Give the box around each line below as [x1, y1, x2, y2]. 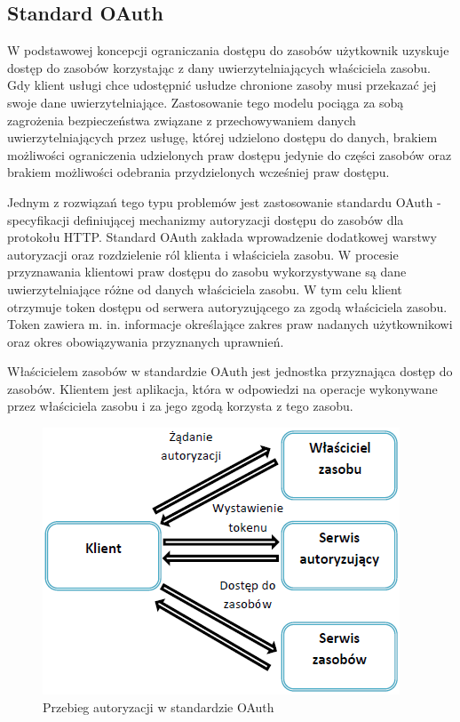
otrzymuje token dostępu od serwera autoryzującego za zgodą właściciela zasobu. [7, 297, 448, 316]
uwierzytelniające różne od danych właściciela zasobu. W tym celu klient [7, 279, 402, 298]
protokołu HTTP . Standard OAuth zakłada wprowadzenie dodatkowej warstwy [7, 228, 437, 246]
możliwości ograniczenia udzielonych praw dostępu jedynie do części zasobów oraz [7, 145, 452, 164]
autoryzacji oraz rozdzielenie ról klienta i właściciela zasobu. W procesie [7, 245, 399, 263]
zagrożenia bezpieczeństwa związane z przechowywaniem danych [7, 110, 356, 129]
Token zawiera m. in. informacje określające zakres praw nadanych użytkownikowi [7, 315, 453, 333]
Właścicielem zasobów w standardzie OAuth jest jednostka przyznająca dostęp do [7, 362, 453, 381]
